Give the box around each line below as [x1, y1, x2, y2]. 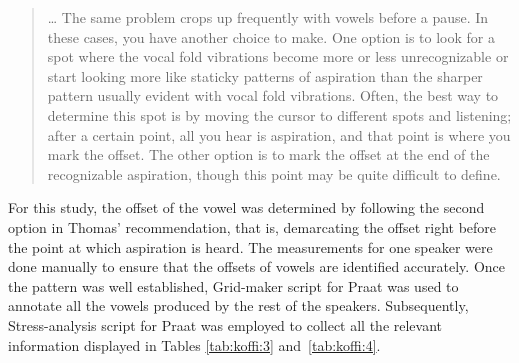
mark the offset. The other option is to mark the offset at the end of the [47, 144, 490, 165]
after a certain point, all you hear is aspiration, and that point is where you [47, 124, 511, 145]
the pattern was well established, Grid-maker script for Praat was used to [8, 275, 459, 296]
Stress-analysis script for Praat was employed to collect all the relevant [8, 314, 443, 335]
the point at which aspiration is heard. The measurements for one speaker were [8, 236, 493, 257]
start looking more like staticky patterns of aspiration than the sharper [47, 65, 483, 86]
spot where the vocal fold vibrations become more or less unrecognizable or [47, 46, 509, 67]
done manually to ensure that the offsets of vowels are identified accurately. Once [8, 256, 505, 277]
